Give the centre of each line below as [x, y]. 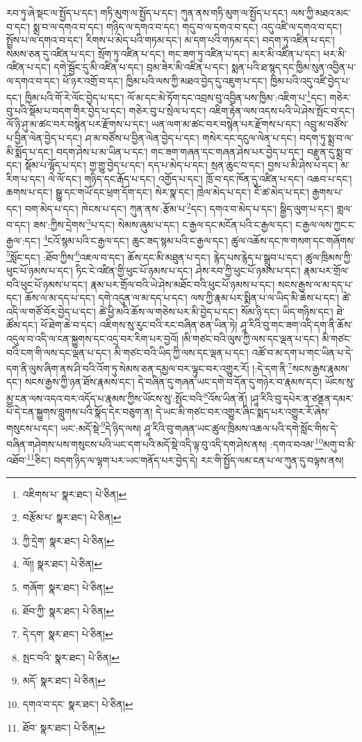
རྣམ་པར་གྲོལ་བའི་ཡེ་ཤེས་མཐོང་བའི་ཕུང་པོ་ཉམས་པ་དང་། [183, 284]
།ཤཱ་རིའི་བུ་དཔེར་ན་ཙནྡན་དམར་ [302, 398]
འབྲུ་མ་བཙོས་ [326, 124]
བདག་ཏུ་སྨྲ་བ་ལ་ [326, 138]
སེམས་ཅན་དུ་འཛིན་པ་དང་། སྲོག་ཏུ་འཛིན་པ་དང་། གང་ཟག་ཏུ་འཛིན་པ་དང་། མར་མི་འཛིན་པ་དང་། [163, 53]
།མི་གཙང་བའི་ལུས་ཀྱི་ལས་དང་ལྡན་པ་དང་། [250, 338]
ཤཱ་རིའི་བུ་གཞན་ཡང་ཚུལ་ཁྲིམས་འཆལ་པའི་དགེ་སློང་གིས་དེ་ [241, 428]
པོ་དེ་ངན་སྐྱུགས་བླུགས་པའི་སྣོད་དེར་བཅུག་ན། [80, 412]
